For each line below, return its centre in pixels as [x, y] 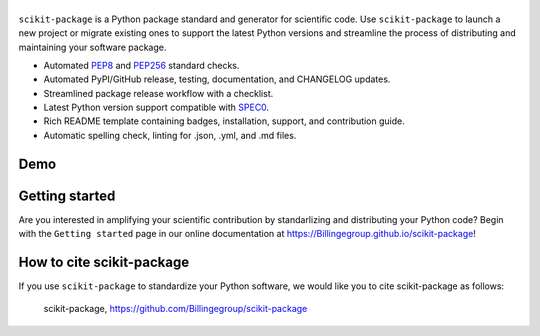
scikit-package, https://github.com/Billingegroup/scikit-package [175, 309]
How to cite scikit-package [104, 262]
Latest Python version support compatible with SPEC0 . [156, 107]
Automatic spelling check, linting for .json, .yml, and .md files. [170, 135]
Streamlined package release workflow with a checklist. [158, 93]
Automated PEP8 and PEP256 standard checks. [141, 65]
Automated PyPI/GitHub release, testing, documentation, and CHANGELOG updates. [217, 79]
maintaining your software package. [92, 47]
